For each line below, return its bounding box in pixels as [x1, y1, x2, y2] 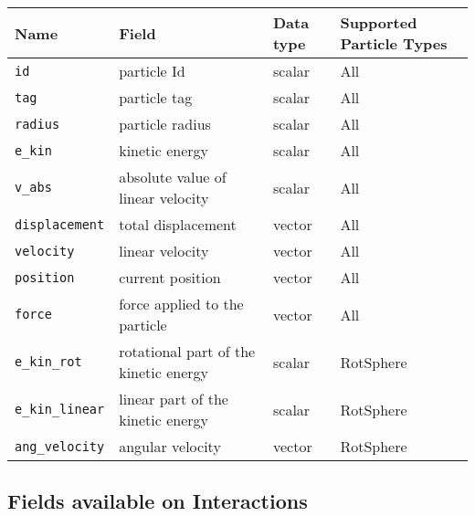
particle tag [119, 87, 193, 108]
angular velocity [119, 436, 221, 457]
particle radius [119, 113, 211, 134]
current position [119, 267, 221, 288]
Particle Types [340, 33, 448, 54]
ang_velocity [15, 438, 105, 454]
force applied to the [119, 293, 244, 314]
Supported [340, 12, 417, 33]
